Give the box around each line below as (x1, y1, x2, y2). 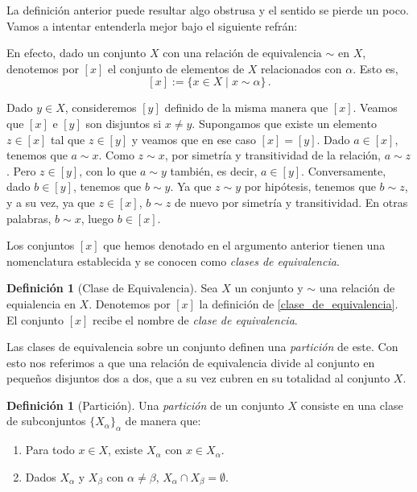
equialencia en (6, 295, 76, 312)
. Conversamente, (301, 162, 386, 179)
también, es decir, (170, 162, 258, 179)
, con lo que (79, 162, 137, 179)
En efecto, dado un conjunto (6, 44, 147, 61)
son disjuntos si (85, 114, 162, 131)
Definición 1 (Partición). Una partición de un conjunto (6, 396, 284, 413)
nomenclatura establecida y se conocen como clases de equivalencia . (6, 252, 340, 269)
